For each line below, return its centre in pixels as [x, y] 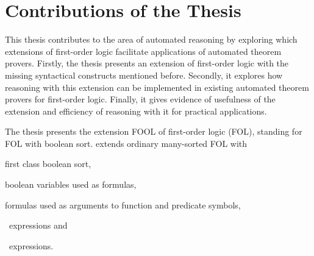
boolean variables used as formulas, [71, 184]
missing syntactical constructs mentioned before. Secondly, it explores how [144, 75]
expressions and [38, 225]
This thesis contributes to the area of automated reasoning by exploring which [151, 39]
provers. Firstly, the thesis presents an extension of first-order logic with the [147, 63]
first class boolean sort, [48, 164]
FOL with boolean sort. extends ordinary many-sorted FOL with [126, 143]
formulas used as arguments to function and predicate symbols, [123, 204]
